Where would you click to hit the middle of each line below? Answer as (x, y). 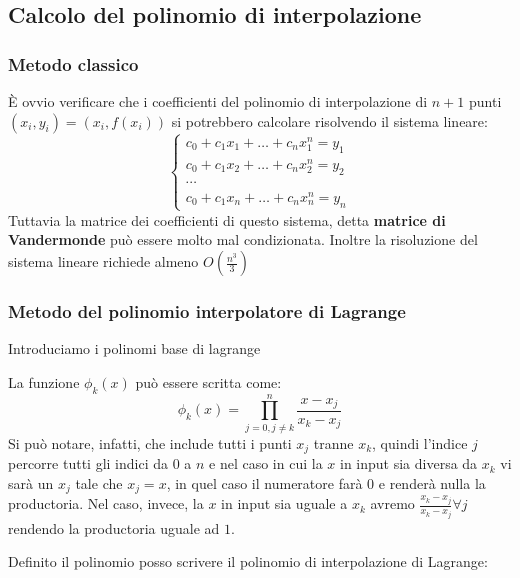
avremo (392, 503)
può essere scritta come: (208, 381)
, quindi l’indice (420, 442)
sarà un (31, 482)
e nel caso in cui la (266, 463)
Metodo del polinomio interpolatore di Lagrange (207, 310)
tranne (333, 442)
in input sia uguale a (284, 503)
